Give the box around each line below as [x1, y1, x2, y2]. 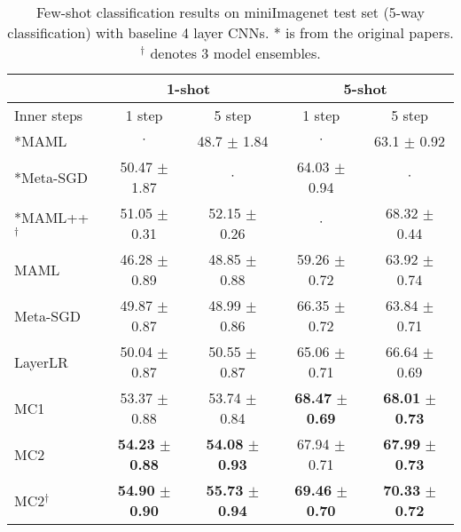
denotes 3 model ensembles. [150, 43, 321, 63]
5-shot [343, 78, 387, 99]
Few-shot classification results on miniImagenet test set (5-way [35, 2, 426, 22]
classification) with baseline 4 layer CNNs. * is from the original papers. [7, 22, 454, 43]
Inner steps [14, 105, 83, 125]
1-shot [166, 78, 211, 99]
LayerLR [14, 351, 68, 372]
